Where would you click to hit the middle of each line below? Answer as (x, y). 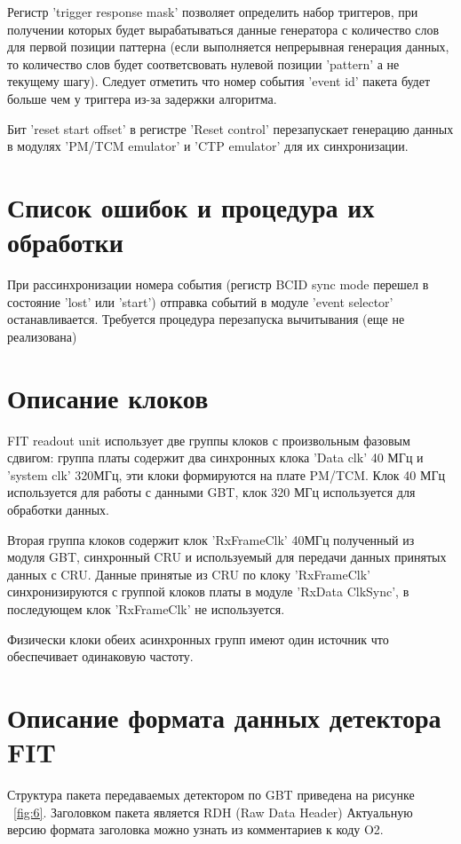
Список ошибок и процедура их (191, 206)
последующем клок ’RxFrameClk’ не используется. (146, 608)
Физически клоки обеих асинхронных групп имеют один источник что (198, 639)
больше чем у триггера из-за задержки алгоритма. (142, 98)
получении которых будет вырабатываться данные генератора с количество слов (223, 29)
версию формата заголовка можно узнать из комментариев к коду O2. (195, 829)
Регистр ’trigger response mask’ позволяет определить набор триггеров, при (213, 12)
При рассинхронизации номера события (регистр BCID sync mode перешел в (218, 284)
